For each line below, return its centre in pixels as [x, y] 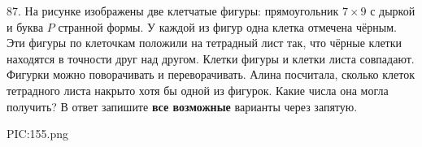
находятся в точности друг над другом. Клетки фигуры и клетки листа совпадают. [211, 58]
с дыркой [393, 11]
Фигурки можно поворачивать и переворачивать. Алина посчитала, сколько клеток [211, 74]
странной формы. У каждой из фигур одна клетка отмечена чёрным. [227, 26]
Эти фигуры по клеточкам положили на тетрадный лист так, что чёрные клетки [204, 43]
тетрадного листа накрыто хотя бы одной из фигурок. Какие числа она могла [198, 90]
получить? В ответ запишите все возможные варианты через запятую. [182, 106]
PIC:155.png [38, 134]
